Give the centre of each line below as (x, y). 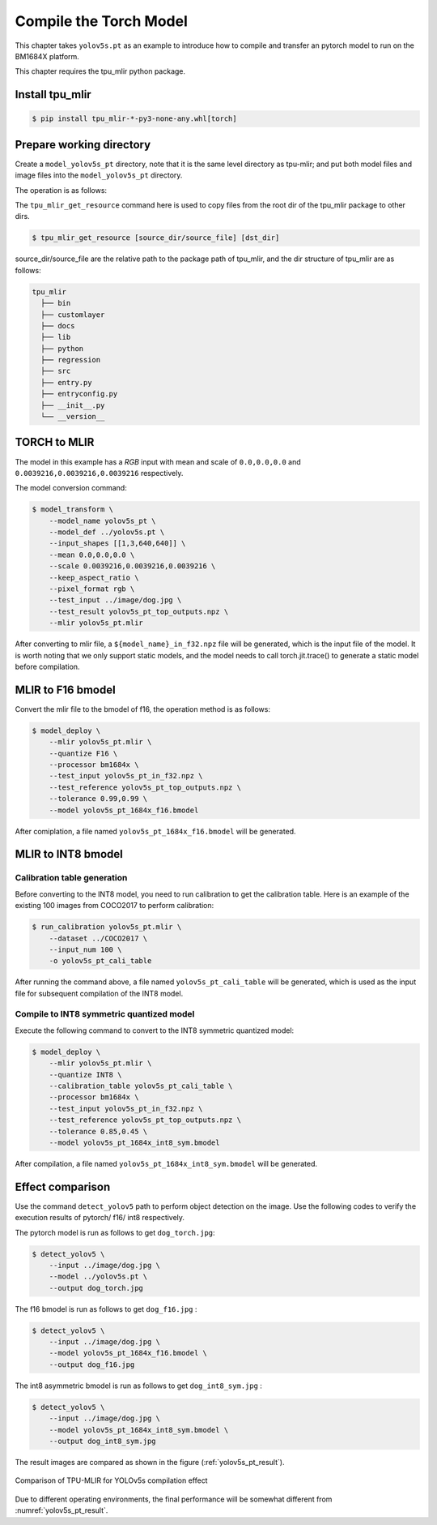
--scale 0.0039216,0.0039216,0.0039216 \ (132, 566)
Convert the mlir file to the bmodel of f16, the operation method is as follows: (143, 709)
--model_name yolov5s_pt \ (103, 520)
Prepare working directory (83, 145)
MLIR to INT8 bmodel (69, 854)
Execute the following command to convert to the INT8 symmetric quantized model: (155, 1030)
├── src (56, 371)
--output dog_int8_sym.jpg (103, 1441)
